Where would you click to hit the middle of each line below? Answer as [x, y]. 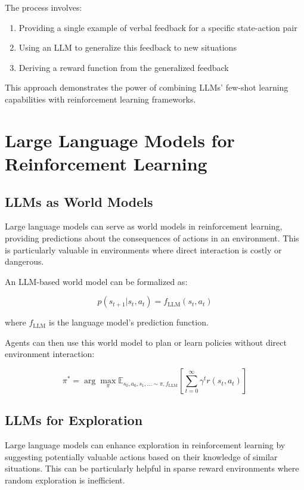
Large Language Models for [120, 140]
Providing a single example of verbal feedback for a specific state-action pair [158, 27]
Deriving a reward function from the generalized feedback [124, 67]
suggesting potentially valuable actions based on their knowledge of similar [141, 456]
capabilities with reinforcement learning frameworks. [100, 99]
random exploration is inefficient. [65, 480]
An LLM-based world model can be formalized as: [96, 281]
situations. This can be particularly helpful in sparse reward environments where [152, 468]
